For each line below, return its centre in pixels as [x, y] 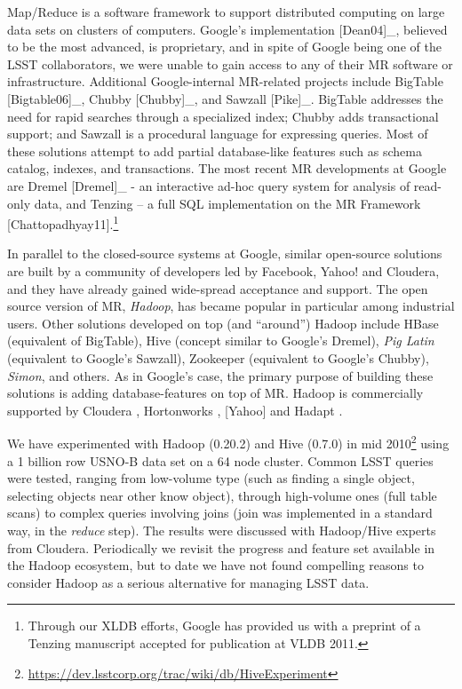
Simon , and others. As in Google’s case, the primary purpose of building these [220, 375]
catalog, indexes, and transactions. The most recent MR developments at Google [227, 168]
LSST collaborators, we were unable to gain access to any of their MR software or [230, 63]
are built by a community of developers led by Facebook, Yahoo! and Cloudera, [223, 270]
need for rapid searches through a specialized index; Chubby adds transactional [223, 116]
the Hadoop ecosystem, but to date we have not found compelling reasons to [215, 565]
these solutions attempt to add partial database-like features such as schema [215, 150]
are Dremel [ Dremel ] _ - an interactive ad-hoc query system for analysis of [209, 185]
